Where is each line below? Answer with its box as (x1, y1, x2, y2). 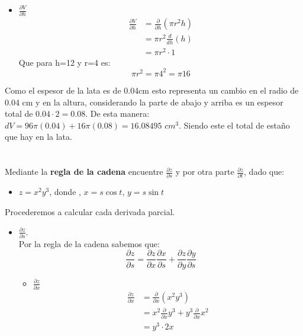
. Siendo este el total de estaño (179, 119, 290, 131)
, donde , (49, 185, 81, 198)
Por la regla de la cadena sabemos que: (18, 237, 160, 249)
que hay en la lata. (5, 130, 72, 143)
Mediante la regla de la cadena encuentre (5, 165, 163, 178)
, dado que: (244, 165, 285, 178)
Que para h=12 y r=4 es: (18, 56, 111, 68)
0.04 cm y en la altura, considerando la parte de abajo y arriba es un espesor (5, 95, 283, 108)
